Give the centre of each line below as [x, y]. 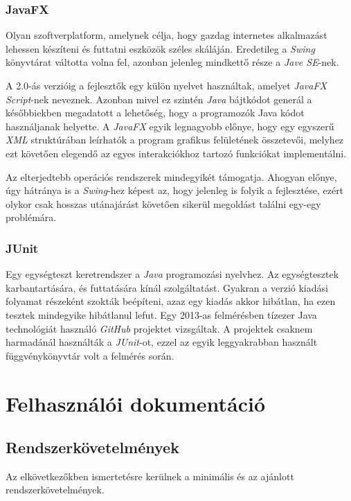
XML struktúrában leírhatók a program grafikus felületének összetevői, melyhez [175, 140]
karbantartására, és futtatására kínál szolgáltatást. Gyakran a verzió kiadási [167, 287]
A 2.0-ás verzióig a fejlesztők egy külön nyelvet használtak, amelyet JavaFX [166, 85]
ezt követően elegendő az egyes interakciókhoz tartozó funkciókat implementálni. [176, 153]
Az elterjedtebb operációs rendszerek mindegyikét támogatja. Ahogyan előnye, [171, 176]
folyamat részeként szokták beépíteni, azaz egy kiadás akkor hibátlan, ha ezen [171, 301]
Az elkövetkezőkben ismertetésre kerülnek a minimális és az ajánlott [150, 476]
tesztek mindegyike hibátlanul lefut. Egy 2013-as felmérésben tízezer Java [161, 314]
